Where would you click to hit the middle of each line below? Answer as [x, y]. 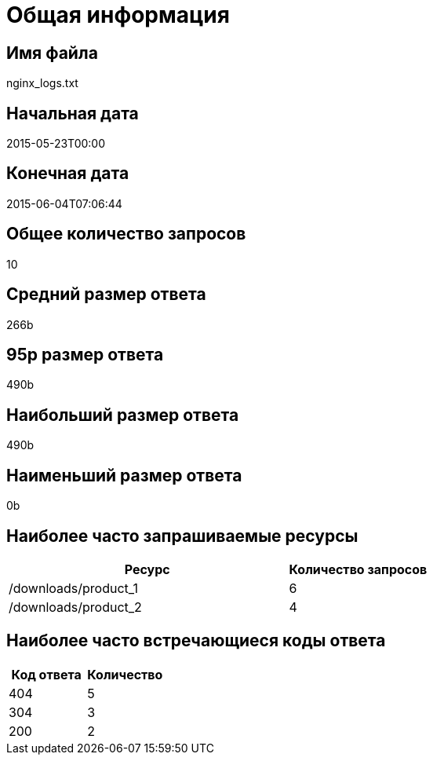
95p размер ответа [85, 354]
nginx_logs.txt [42, 83]
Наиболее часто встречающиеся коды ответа [196, 641]
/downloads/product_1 [73, 588]
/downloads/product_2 [75, 607]
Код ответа [46, 674]
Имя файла [52, 53]
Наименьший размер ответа [124, 475]
